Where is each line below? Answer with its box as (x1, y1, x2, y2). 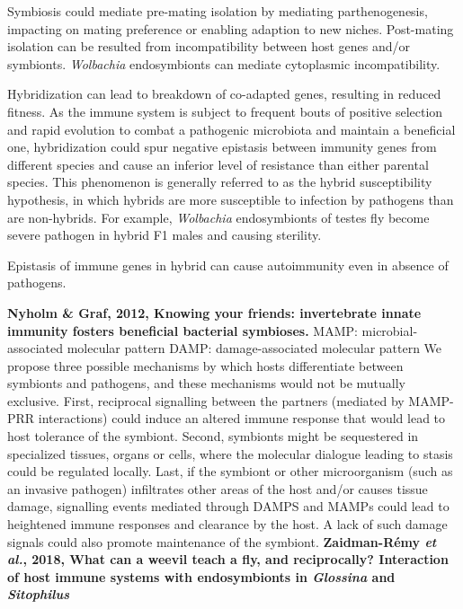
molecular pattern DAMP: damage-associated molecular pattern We (67, 339, 442, 357)
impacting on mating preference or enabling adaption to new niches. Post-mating (7, 19, 454, 38)
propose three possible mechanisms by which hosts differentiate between (7, 356, 404, 375)
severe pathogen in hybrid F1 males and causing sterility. (7, 225, 322, 244)
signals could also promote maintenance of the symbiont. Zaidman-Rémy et (7, 532, 437, 551)
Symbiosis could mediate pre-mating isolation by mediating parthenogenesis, (7, 2, 428, 20)
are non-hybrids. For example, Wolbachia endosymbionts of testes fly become (7, 207, 430, 226)
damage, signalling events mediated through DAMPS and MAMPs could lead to (7, 497, 450, 516)
